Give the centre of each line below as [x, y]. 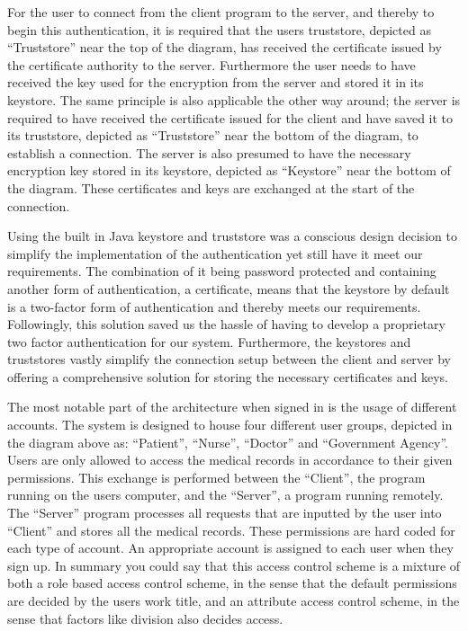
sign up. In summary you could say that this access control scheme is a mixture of [234, 565]
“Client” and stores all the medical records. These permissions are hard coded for [231, 530]
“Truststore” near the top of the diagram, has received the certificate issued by [225, 47]
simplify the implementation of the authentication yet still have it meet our [215, 253]
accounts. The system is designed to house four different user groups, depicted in [230, 425]
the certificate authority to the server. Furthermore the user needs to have [211, 64]
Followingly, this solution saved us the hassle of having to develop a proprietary [226, 324]
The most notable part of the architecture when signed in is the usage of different [232, 407]
